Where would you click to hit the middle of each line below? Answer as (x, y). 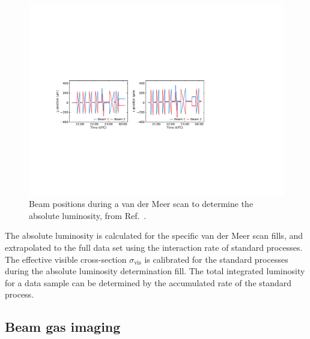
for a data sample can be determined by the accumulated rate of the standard (148, 282)
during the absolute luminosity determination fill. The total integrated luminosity (155, 271)
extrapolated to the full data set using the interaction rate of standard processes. (154, 247)
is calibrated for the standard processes (216, 259)
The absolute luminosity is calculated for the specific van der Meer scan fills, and (154, 235)
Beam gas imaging (63, 327)
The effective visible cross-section (66, 259)
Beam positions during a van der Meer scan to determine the (141, 204)
